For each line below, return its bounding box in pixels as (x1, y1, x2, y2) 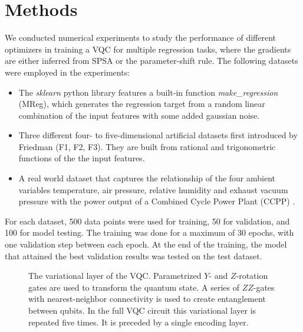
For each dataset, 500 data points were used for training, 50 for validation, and (5, 214, 290, 227)
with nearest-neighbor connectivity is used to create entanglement (28, 292, 266, 305)
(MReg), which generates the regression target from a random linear (18, 97, 265, 110)
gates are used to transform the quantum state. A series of (28, 281, 239, 293)
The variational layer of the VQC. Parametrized (28, 269, 202, 282)
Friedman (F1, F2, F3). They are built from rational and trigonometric (18, 140, 276, 152)
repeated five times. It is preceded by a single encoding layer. (28, 315, 249, 328)
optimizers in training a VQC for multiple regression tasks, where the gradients (5, 43, 291, 55)
